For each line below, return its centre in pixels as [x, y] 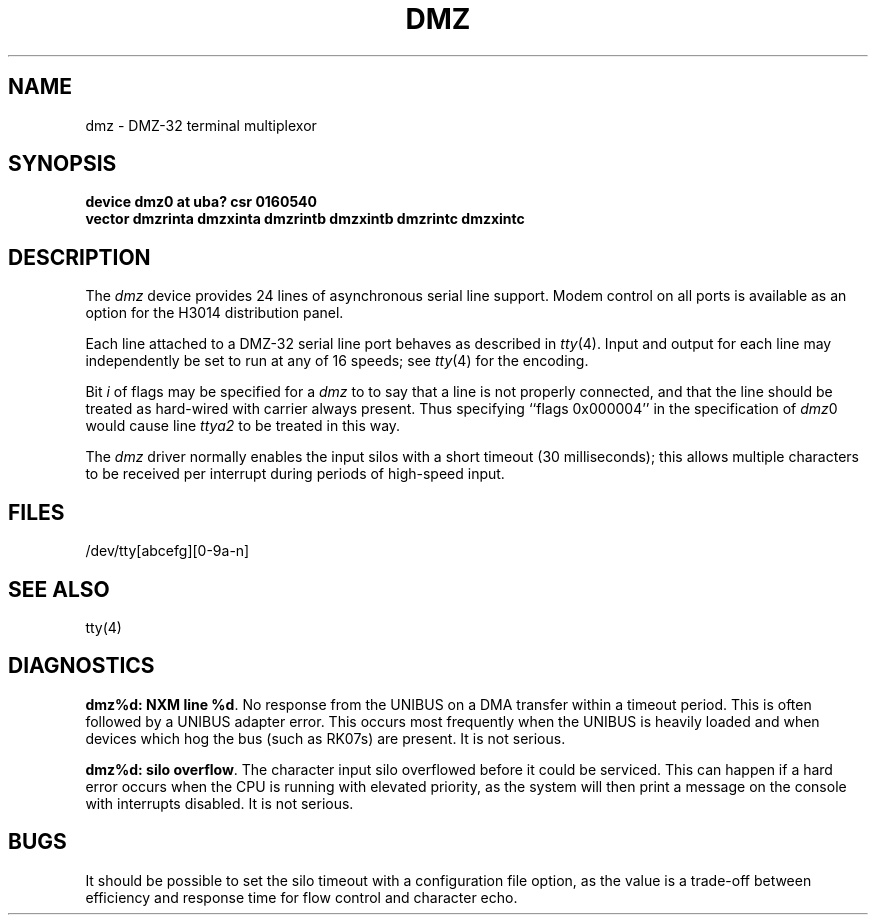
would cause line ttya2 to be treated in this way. [243, 426]
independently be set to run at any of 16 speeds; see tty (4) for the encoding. [337, 361]
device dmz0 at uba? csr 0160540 [201, 202]
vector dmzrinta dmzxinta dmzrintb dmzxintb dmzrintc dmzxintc [305, 219]
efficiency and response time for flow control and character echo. [301, 897]
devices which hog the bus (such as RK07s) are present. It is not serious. [325, 738]
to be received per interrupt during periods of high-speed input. [295, 474]
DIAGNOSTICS [81, 666]
